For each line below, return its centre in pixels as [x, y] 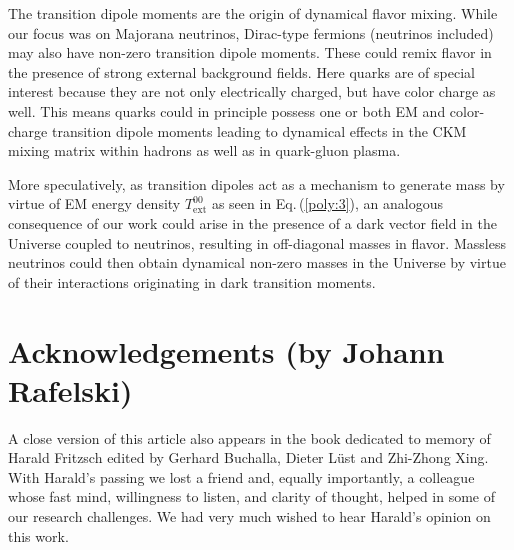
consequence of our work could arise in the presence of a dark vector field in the [252, 222]
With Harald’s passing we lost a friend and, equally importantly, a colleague [241, 476]
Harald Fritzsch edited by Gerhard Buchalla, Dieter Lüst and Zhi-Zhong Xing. [248, 457]
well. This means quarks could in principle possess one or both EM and [227, 110]
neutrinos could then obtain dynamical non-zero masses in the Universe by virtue [257, 262]
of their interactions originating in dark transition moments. [192, 281]
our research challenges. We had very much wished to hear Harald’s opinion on [249, 516]
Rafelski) [70, 389]
